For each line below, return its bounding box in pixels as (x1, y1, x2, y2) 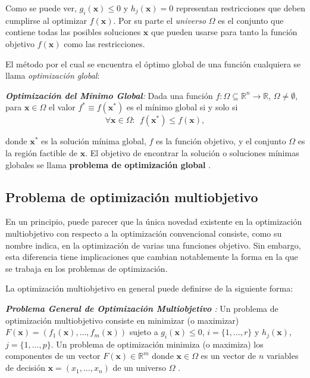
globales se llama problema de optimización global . (5, 158, 211, 171)
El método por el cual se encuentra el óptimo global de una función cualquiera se (5, 57, 301, 70)
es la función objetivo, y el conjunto (155, 135, 286, 147)
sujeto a (129, 326, 158, 338)
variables (267, 349, 299, 362)
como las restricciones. (64, 37, 145, 49)
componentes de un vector (5, 349, 101, 362)
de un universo (112, 361, 167, 374)
